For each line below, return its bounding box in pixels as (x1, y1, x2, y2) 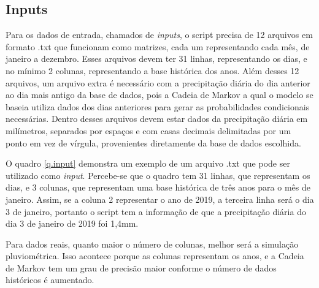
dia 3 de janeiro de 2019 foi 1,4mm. (6, 217, 139, 230)
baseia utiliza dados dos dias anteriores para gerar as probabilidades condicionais (6, 100, 310, 113)
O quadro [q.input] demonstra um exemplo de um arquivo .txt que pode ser (6, 157, 290, 170)
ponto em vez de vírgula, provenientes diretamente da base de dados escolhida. (6, 136, 301, 149)
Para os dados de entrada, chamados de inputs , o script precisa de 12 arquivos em (6, 28, 313, 41)
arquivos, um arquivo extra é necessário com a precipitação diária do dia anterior (6, 76, 310, 89)
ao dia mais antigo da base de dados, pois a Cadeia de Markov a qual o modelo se (6, 88, 313, 101)
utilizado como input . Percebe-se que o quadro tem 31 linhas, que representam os (6, 169, 310, 181)
